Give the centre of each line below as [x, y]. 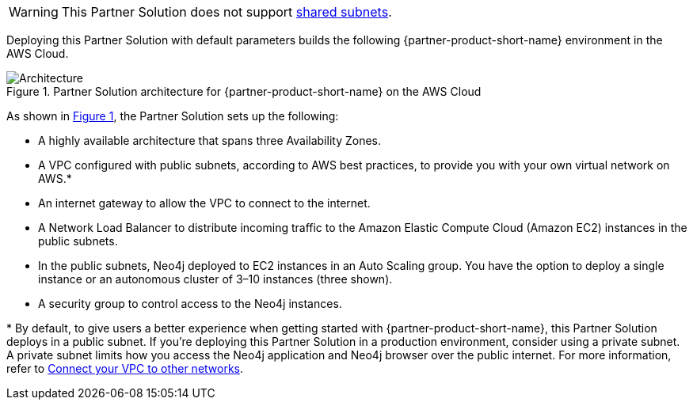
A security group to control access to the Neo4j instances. [190, 304]
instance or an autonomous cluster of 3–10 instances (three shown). [215, 279]
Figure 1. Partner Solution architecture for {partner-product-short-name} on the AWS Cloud [244, 91]
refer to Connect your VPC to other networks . [125, 368]
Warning [34, 12]
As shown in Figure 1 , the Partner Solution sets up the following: [173, 116]
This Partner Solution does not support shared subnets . [227, 12]
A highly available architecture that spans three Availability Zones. [210, 140]
